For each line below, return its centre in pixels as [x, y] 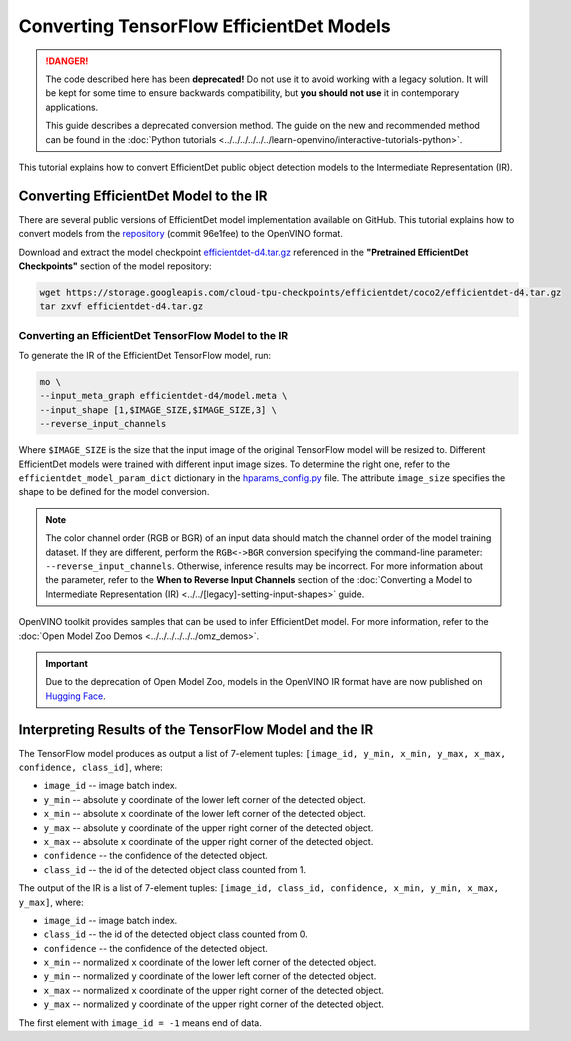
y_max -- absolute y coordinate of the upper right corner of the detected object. [208, 827]
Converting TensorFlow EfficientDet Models [204, 26]
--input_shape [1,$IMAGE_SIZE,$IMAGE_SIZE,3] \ [158, 409]
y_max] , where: [51, 902]
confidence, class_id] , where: [91, 767]
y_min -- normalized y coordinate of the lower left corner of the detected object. [210, 976]
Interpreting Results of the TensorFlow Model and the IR [196, 729]
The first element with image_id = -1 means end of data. [140, 1022]
